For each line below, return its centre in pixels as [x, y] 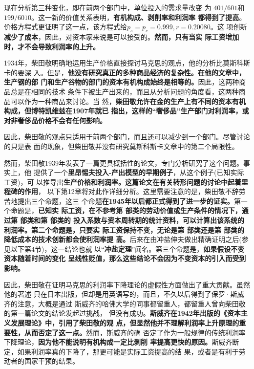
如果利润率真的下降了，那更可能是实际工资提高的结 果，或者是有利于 [128, 351]
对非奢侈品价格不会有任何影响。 [55, 120]
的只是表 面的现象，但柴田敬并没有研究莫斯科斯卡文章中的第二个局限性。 [121, 146]
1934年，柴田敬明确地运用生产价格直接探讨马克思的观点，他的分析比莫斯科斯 [127, 63]
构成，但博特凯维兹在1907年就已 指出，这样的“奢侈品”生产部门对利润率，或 [127, 111]
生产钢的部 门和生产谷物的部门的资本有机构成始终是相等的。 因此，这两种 [122, 82]
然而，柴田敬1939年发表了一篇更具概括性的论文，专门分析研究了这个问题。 [124, 163]
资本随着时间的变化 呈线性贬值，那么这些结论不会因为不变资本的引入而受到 [125, 258]
